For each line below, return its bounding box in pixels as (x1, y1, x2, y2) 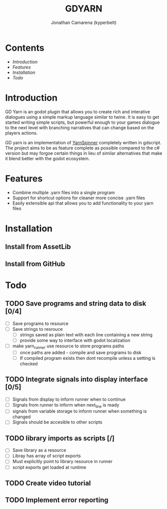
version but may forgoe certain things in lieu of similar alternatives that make (5, 150, 163, 156)
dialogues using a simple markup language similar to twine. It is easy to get (5, 114, 160, 120)
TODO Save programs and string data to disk (5, 299, 147, 308)
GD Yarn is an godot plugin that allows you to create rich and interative (5, 108, 151, 115)
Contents (5, 42, 45, 53)
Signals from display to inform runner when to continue (12, 396, 126, 402)
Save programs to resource (12, 320, 69, 326)
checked (19, 360, 38, 367)
